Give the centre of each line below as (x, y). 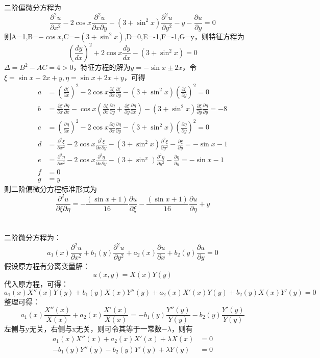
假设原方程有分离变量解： (47, 266)
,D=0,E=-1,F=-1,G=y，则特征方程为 (184, 36)
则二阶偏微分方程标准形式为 (51, 188)
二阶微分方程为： (33, 237)
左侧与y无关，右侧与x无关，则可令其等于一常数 (83, 329)
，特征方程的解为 (102, 67)
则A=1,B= (21, 36)
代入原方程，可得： (36, 283)
